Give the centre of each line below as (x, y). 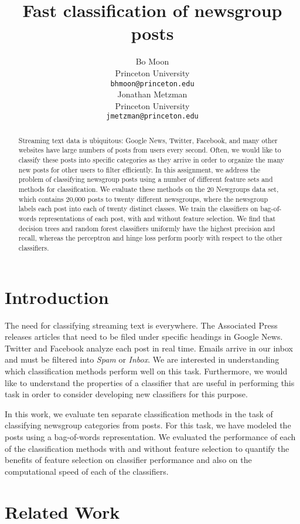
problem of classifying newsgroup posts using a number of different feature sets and (146, 179)
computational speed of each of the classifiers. (87, 471)
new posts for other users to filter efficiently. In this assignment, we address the (139, 169)
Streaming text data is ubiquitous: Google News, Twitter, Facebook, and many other (148, 140)
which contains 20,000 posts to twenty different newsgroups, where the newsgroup (143, 199)
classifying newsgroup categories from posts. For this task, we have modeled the (148, 425)
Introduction (57, 297)
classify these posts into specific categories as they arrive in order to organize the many (151, 160)
